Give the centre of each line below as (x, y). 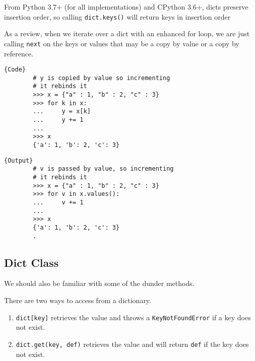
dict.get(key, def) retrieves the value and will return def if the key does (132, 344)
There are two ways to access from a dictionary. (78, 300)
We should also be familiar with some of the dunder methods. (99, 283)
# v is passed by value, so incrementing (103, 169)
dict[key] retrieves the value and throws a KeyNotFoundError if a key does (133, 317)
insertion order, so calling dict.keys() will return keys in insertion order (117, 16)
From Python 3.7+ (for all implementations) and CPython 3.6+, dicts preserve (126, 7)
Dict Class (31, 262)
